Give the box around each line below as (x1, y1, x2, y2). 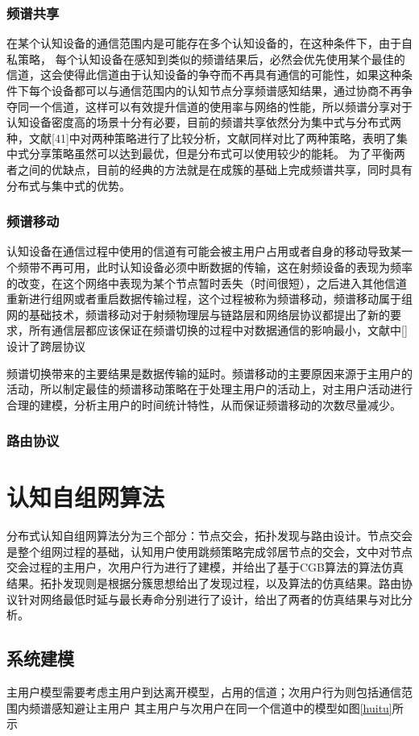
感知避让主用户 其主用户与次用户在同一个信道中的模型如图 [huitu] (51, 699, 392, 716)
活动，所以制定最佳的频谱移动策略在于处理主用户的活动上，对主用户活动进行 (6, 380, 413, 397)
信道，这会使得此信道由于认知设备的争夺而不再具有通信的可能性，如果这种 (6, 66, 401, 83)
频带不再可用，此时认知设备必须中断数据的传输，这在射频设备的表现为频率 (17, 258, 413, 275)
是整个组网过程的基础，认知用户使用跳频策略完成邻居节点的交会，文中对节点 (6, 543, 413, 559)
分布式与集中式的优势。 (6, 177, 131, 193)
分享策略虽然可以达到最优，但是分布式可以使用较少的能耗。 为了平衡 (28, 145, 394, 162)
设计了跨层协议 (6, 337, 85, 354)
